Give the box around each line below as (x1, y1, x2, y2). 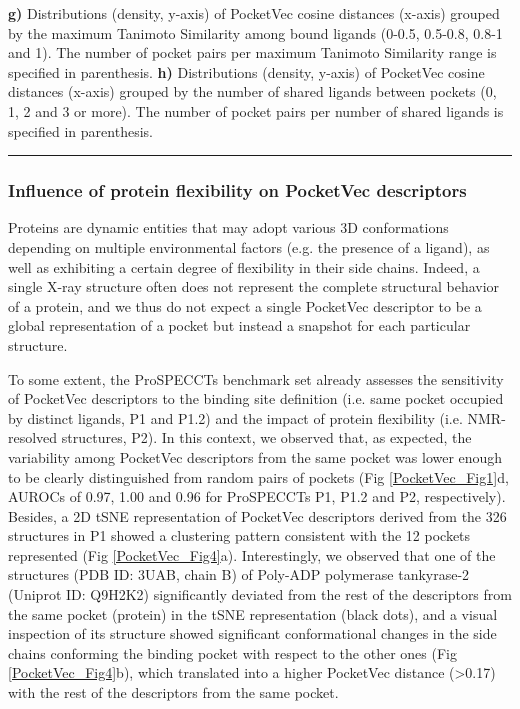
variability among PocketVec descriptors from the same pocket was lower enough (8, 446, 503, 467)
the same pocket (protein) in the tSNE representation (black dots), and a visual (8, 603, 498, 624)
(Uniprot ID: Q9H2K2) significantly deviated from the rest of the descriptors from (8, 584, 512, 605)
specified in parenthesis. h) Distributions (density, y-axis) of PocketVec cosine (8, 61, 485, 82)
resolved (8, 427, 58, 448)
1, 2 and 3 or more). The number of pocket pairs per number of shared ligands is (8, 100, 504, 121)
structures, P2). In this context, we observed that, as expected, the (61, 427, 472, 448)
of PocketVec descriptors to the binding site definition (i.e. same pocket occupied (8, 388, 504, 409)
